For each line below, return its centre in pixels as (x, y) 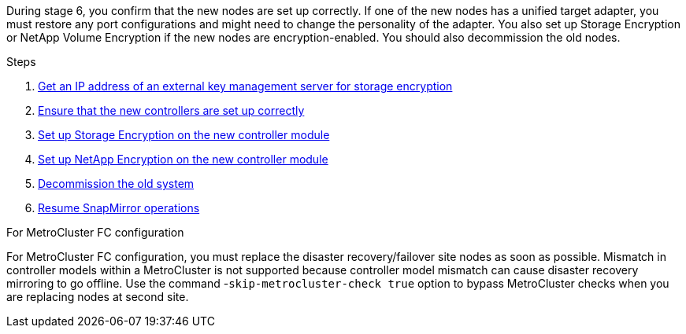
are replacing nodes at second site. (98, 297)
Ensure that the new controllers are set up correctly (171, 110)
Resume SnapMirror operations (119, 208)
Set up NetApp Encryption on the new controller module (183, 159)
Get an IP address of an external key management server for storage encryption (245, 86)
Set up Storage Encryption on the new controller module (184, 135)
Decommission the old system (116, 184)
